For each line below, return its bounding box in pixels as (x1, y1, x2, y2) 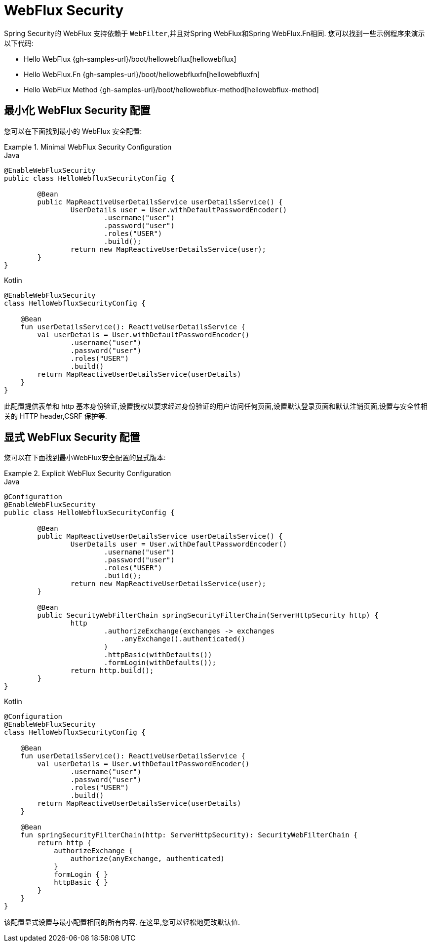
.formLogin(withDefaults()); (104, 659, 216, 667)
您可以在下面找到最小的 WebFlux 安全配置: (4, 126, 142, 135)
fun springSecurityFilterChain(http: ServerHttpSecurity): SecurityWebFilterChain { (20, 831, 358, 839)
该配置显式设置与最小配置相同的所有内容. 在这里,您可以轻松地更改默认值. (4, 918, 240, 927)
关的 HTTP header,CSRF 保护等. (4, 411, 107, 420)
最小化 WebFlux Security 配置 (4, 104, 151, 117)
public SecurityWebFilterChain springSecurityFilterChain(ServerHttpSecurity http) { (37, 611, 379, 620)
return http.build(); (70, 667, 154, 675)
